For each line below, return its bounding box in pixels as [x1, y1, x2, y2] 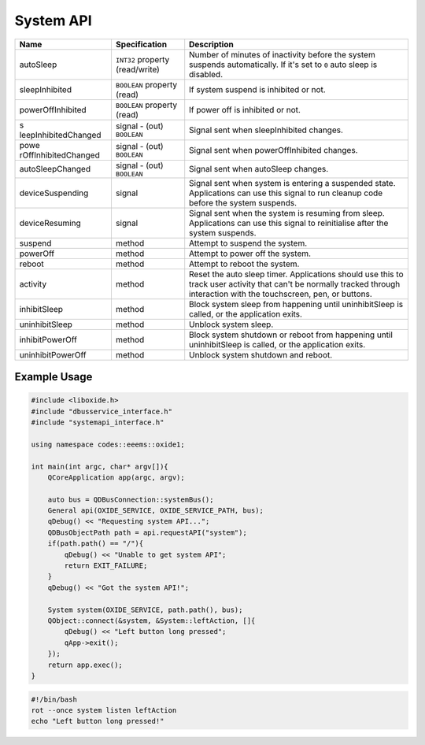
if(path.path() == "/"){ [47, 539, 144, 548]
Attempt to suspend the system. [189, 237, 307, 248]
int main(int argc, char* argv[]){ [31, 461, 168, 471]
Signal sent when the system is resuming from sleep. [189, 207, 385, 218]
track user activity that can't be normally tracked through [189, 278, 401, 289]
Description [189, 39, 234, 50]
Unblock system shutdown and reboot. [189, 349, 333, 360]
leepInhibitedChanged [19, 129, 102, 140]
